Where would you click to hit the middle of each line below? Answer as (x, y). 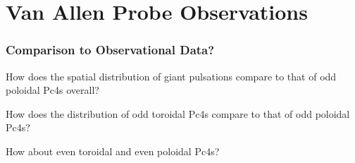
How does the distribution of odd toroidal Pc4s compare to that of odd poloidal (178, 113)
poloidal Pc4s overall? (52, 90)
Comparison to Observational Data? (110, 50)
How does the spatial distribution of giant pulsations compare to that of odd (171, 76)
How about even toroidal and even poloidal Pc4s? (113, 151)
